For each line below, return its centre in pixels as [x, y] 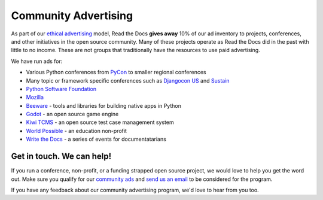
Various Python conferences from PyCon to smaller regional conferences [116, 72]
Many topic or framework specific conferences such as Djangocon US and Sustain [128, 80]
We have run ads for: [37, 61]
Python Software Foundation [61, 89]
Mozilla [35, 97]
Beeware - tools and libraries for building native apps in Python [104, 105]
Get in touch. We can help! [61, 157]
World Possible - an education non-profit [76, 131]
